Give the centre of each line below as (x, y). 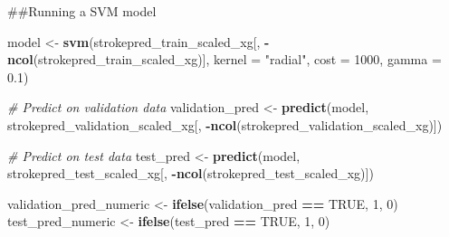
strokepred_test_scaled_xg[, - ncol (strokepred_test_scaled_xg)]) (191, 173)
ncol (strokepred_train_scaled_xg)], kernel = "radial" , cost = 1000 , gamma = (224, 59)
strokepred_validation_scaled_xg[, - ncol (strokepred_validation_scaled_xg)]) (225, 124)
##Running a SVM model (82, 11)
